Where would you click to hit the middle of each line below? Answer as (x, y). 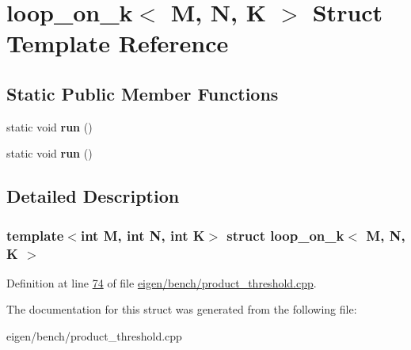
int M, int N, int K (143, 235)
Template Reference (118, 43)
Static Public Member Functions (143, 93)
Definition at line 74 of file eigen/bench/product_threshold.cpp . (162, 282)
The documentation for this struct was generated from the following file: (182, 309)
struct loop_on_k (285, 235)
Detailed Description (93, 196)
